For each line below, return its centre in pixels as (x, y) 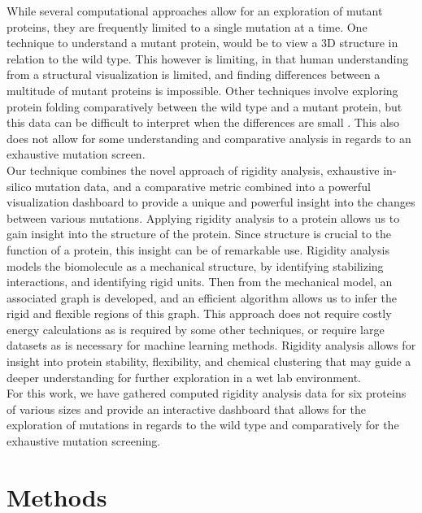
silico (19, 186)
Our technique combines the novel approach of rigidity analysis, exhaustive (193, 170)
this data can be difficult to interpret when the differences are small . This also (203, 122)
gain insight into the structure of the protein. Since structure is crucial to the (199, 234)
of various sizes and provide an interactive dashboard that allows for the (186, 409)
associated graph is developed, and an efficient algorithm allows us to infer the (202, 297)
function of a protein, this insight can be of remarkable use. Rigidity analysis (198, 249)
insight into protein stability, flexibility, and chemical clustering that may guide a (209, 361)
